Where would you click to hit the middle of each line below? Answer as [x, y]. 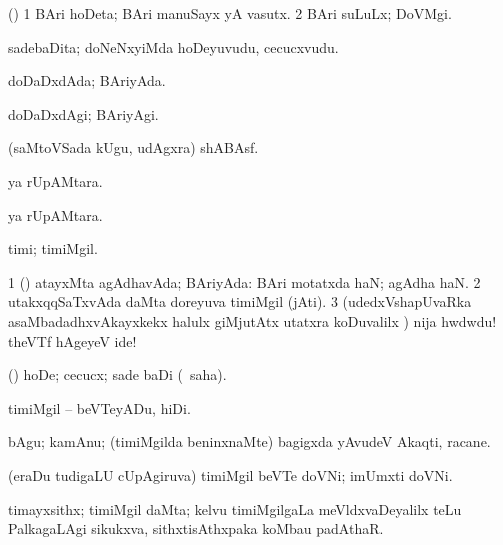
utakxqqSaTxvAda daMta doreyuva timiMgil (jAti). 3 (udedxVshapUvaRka [240, 301]
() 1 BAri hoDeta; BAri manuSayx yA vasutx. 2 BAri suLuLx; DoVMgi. [230, 13]
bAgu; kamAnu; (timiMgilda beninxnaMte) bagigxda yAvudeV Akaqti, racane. [249, 441]
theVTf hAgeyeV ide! [72, 340]
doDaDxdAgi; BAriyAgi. [83, 113]
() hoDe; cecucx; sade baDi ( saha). [117, 374]
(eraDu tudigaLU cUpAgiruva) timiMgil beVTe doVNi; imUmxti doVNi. [230, 474]
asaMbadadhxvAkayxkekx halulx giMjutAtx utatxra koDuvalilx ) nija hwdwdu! [252, 320]
